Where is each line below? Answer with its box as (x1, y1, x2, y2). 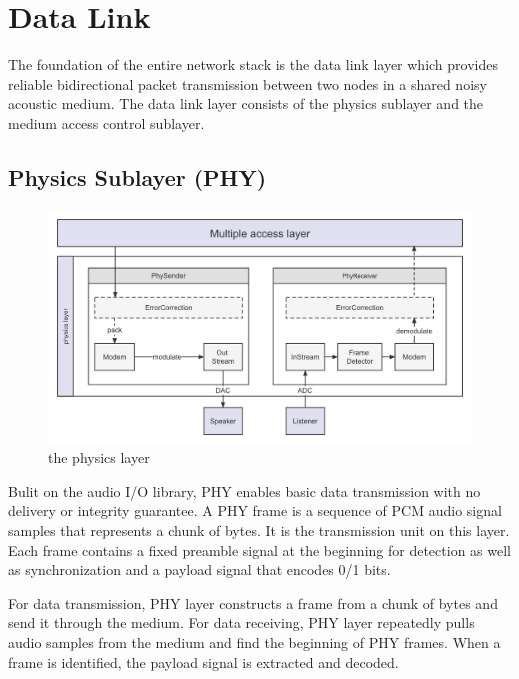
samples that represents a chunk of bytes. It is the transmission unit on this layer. (8, 520, 510, 541)
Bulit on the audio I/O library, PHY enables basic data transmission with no (8, 480, 481, 501)
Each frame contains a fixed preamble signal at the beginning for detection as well (8, 539, 511, 560)
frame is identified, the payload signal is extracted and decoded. (8, 651, 399, 672)
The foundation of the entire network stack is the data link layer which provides (8, 54, 498, 75)
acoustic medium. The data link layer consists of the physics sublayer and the (8, 93, 484, 114)
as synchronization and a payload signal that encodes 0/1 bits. (8, 559, 391, 580)
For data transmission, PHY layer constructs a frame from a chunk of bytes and (8, 592, 498, 613)
